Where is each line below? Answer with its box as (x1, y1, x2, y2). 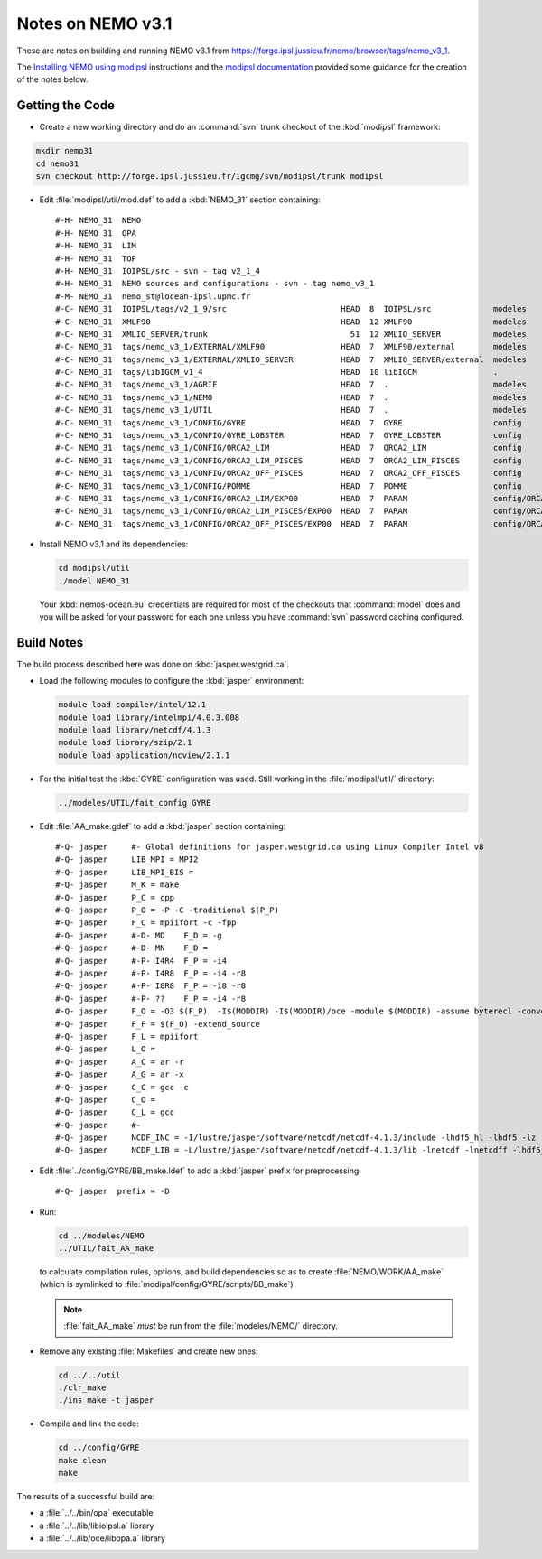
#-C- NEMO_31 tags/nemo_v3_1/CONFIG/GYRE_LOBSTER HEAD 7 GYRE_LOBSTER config (55, 430, 523, 441)
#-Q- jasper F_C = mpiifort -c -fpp (55, 918, 237, 928)
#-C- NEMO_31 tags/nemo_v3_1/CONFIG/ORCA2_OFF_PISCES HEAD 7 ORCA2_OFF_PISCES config (55, 468, 523, 479)
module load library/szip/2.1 (58, 737, 192, 748)
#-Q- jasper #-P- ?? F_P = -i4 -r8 (55, 994, 247, 1004)
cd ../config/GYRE (58, 1442, 140, 1453)
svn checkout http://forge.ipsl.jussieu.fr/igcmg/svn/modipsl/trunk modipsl (35, 172, 384, 181)
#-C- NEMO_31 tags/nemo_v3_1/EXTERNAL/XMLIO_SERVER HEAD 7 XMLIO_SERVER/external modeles (55, 354, 528, 365)
